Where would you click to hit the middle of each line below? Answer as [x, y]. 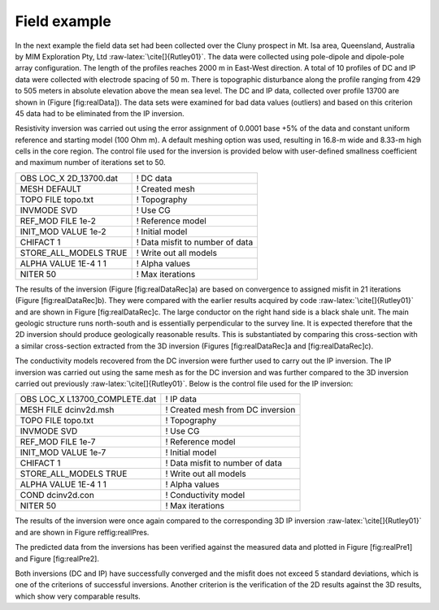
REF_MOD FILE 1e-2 [58, 221]
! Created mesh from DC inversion [230, 410]
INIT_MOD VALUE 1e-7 [63, 452]
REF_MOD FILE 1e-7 [58, 442]
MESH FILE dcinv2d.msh [67, 410]
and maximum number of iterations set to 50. [90, 162]
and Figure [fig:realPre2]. [57, 558]
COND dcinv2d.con [57, 495]
